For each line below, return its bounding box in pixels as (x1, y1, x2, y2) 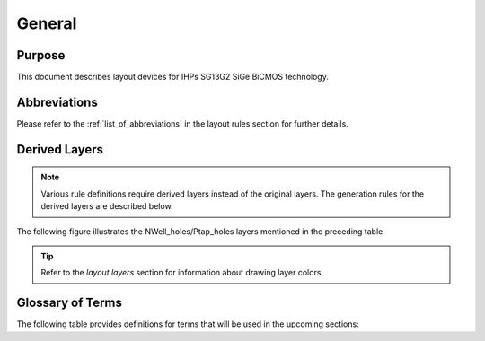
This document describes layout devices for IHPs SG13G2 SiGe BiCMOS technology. (16, 72, 330, 83)
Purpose (16, 48, 66, 63)
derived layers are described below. (40, 201, 174, 212)
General (16, 13, 77, 33)
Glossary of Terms (16, 295, 123, 310)
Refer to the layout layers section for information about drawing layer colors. (40, 267, 323, 278)
